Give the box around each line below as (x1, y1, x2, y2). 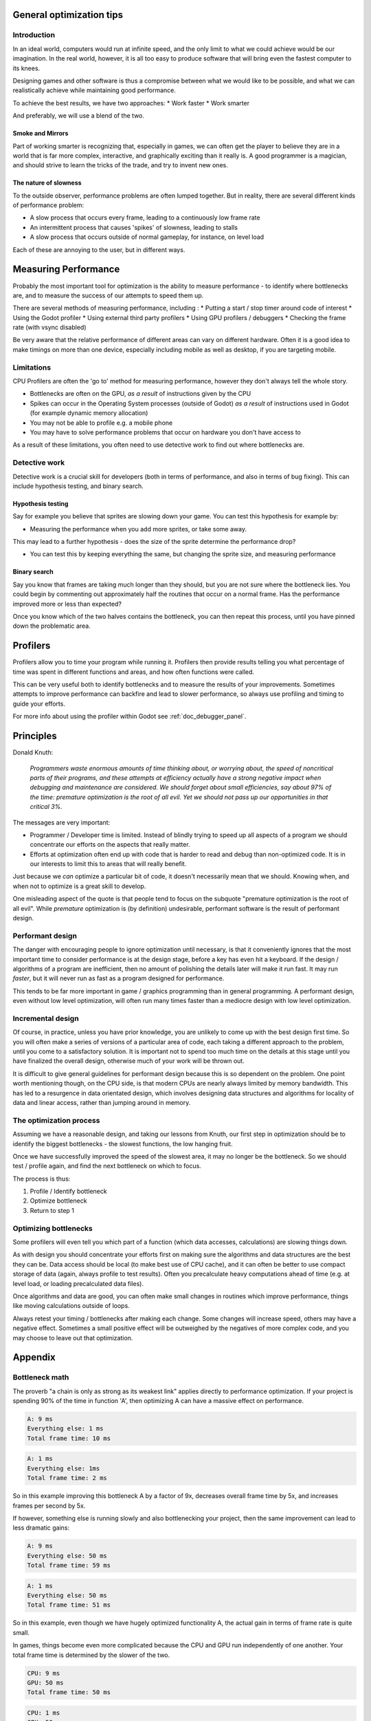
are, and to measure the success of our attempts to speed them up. (12, 291, 204, 299)
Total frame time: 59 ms (27, 1561, 111, 1570)
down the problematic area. (12, 622, 91, 630)
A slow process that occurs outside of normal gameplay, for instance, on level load (30, 233, 265, 241)
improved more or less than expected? (12, 600, 122, 608)
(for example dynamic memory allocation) (30, 409, 148, 417)
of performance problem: (12, 201, 85, 209)
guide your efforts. (12, 699, 65, 708)
